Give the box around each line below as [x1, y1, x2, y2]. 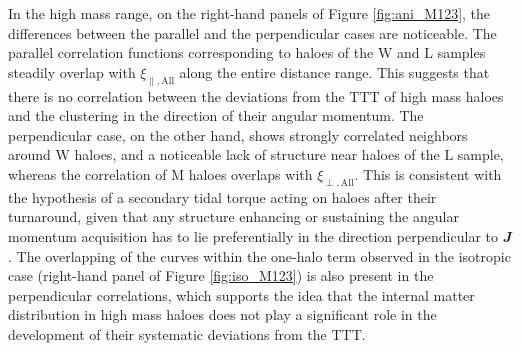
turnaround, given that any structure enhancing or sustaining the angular [8, 206, 459, 227]
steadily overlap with [8, 61, 136, 82]
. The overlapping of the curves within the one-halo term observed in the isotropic [8, 245, 511, 266]
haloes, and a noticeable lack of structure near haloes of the [74, 144, 440, 165]
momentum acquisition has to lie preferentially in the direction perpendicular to [8, 225, 498, 246]
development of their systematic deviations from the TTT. [8, 323, 366, 344]
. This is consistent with [354, 163, 502, 184]
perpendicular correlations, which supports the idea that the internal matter [8, 284, 475, 305]
